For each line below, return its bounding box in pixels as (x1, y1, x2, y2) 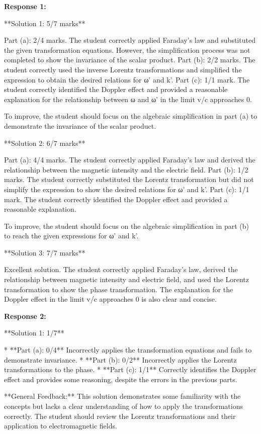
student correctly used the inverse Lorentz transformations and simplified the (4, 64, 242, 74)
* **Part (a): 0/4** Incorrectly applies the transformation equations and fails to (4, 344, 252, 355)
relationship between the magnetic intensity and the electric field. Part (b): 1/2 (4, 164, 248, 175)
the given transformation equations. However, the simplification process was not (4, 44, 250, 55)
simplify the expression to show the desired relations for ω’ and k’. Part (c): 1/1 (4, 184, 249, 194)
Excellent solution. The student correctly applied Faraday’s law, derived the (4, 264, 238, 275)
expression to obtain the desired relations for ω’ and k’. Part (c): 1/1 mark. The (4, 74, 250, 84)
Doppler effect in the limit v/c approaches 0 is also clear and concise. (4, 294, 217, 304)
